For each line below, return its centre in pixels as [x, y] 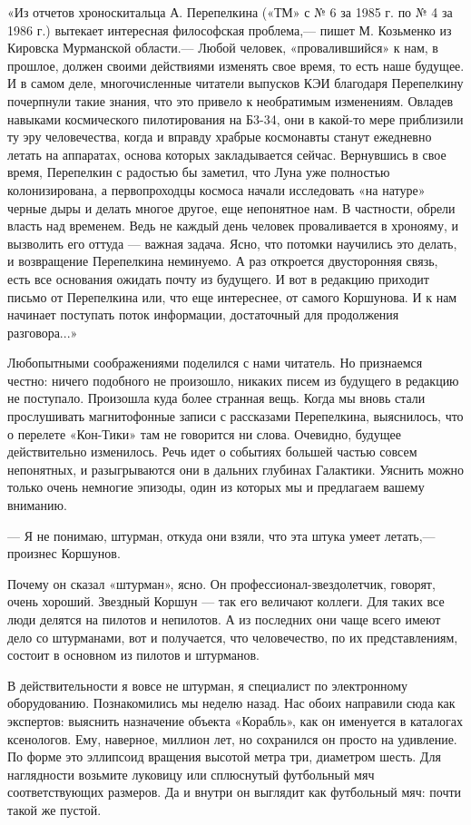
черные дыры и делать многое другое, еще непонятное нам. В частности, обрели [231, 207]
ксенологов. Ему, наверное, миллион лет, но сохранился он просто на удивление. [232, 738]
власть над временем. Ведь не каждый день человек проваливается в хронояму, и [233, 226]
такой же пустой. [54, 809]
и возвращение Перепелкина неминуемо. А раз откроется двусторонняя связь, [223, 261]
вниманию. [37, 505]
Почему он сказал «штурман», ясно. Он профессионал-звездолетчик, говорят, [221, 583]
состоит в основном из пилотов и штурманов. [133, 655]
